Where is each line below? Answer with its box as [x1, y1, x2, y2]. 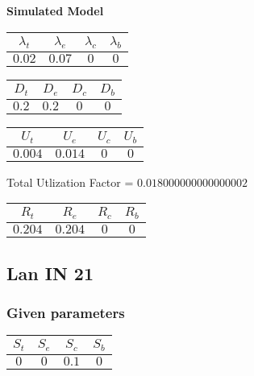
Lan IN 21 [6, 260, 94, 285]
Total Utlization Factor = [6, 173, 134, 190]
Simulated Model [6, 2, 104, 19]
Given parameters [6, 302, 125, 322]
